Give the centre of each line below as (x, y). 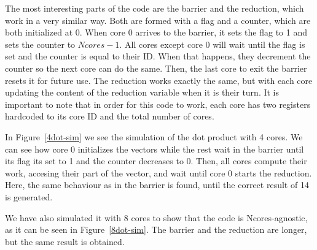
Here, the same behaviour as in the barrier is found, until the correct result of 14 (157, 185)
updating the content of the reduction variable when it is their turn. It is (142, 92)
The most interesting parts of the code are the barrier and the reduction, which (155, 8)
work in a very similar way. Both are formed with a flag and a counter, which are (158, 20)
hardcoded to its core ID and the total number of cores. (110, 116)
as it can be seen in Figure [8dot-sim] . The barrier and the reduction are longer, (156, 229)
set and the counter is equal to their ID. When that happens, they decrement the (158, 56)
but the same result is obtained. (65, 241)
